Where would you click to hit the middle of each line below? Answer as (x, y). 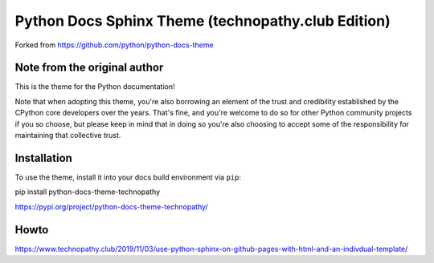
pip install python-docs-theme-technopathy (88, 192)
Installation (43, 158)
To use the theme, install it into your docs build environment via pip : (128, 177)
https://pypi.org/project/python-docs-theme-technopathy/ (111, 206)
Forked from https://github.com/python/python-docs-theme (114, 45)
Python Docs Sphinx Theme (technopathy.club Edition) (203, 21)
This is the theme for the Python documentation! (95, 87)
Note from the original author (89, 68)
